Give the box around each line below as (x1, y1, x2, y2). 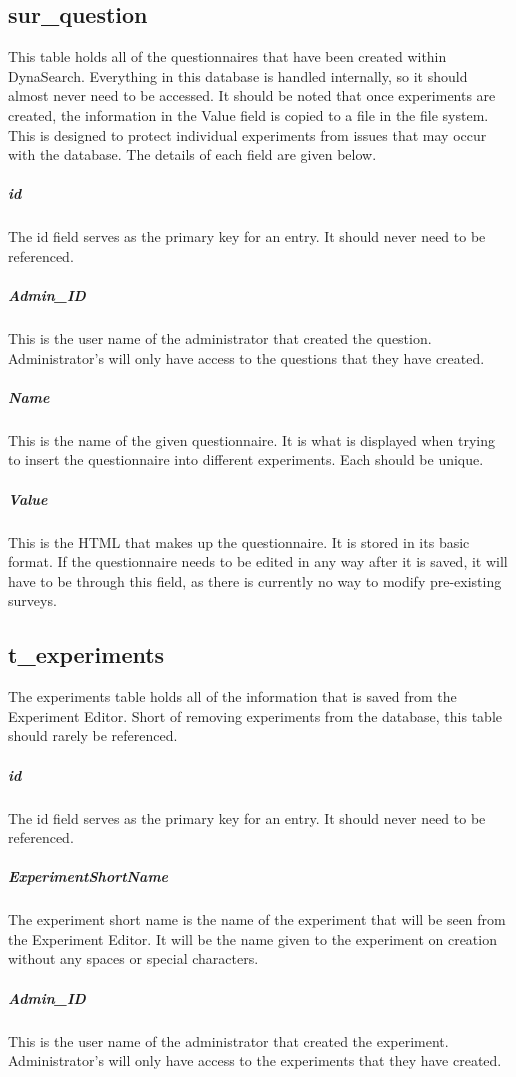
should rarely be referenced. (8, 725, 178, 746)
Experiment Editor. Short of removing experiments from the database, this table (8, 705, 503, 726)
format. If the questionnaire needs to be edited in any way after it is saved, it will (8, 551, 508, 572)
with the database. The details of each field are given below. (8, 144, 377, 165)
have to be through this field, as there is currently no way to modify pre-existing (8, 570, 502, 591)
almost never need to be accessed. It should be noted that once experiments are (8, 85, 496, 106)
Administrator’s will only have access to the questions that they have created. (8, 347, 485, 368)
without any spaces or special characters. (8, 948, 259, 969)
